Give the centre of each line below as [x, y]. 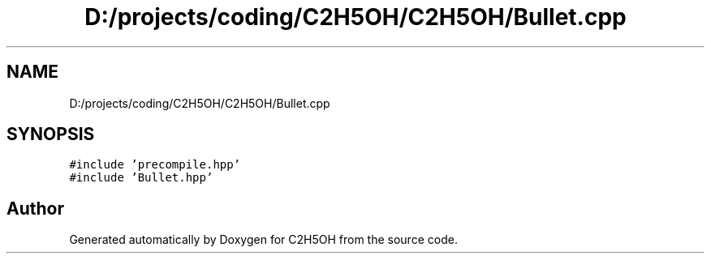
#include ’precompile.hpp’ [155, 165]
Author [35, 208]
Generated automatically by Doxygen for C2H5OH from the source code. [263, 240]
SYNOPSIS [51, 134]
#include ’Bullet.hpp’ [141, 178]
